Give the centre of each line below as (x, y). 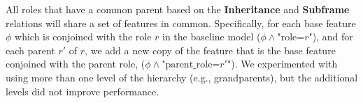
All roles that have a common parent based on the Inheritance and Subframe (178, 9)
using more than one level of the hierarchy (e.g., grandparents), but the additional (182, 77)
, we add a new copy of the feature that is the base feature (210, 50)
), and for (333, 37)
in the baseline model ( (212, 37)
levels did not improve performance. (83, 91)
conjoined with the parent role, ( (76, 64)
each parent (30, 50)
